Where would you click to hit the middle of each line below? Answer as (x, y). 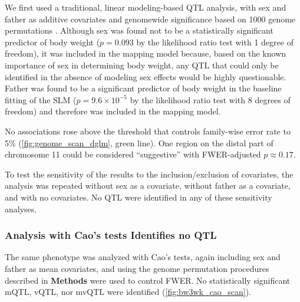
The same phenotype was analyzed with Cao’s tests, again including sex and (143, 257)
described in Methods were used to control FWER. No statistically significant (148, 280)
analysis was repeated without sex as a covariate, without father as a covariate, (148, 186)
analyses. (21, 209)
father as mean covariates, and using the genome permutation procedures (137, 268)
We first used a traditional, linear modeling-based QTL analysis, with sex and (146, 7)
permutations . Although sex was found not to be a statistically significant (139, 30)
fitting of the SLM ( (41, 99)
